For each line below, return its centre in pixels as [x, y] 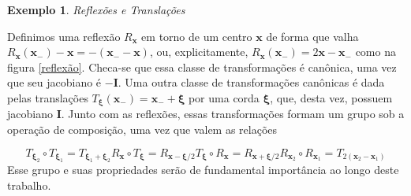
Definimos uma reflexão [64, 36]
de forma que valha [312, 36]
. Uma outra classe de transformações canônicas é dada [251, 82]
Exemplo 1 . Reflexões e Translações [96, 9]
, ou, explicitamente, [199, 52]
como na [376, 52]
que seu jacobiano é [54, 82]
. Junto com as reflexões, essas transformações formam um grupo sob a [233, 114]
